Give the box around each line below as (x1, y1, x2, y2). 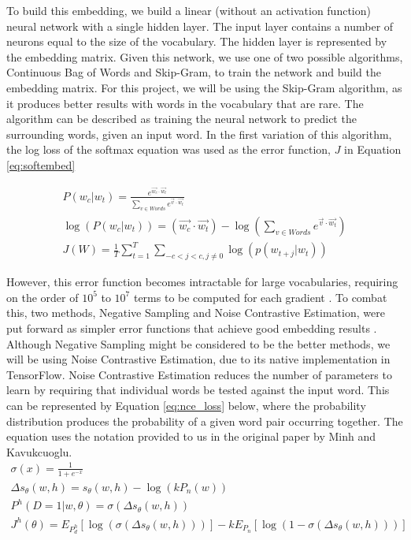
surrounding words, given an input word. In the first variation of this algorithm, (6, 125, 392, 142)
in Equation (344, 141, 402, 158)
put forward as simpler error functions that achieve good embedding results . (6, 320, 377, 337)
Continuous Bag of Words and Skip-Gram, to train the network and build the (6, 64, 381, 80)
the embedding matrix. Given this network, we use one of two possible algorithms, (6, 48, 403, 65)
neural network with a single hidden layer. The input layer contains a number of (6, 17, 394, 34)
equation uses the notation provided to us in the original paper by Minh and (6, 428, 376, 445)
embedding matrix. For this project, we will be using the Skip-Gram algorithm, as (6, 79, 402, 95)
